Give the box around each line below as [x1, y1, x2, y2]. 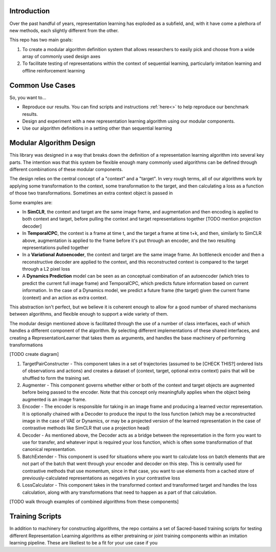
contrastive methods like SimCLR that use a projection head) [22, 425, 150, 431]
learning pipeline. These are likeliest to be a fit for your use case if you [9, 539, 158, 546]
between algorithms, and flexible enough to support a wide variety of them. [9, 311, 169, 317]
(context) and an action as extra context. [22, 294, 108, 301]
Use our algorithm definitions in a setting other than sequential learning [22, 125, 172, 131]
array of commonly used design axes [22, 54, 101, 60]
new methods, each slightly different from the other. [9, 27, 119, 33]
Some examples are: [9, 199, 53, 205]
